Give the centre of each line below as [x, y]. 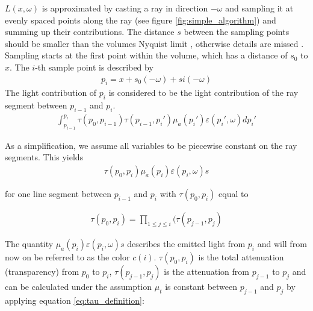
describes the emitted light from [186, 244]
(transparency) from [42, 272]
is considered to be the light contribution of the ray [203, 93]
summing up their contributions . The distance [90, 32]
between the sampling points [237, 32]
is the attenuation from [206, 272]
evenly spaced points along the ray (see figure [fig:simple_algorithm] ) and [141, 20]
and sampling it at [259, 8]
